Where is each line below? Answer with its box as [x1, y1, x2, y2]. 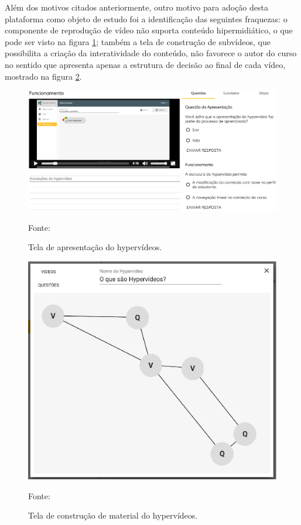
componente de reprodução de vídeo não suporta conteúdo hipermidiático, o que [5, 24, 293, 36]
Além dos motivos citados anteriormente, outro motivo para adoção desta [5, 1, 268, 13]
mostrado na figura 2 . [5, 70, 82, 82]
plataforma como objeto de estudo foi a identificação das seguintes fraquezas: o [5, 12, 288, 25]
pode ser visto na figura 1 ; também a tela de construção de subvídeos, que [5, 35, 271, 47]
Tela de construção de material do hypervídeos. [28, 509, 198, 521]
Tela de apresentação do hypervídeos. [28, 241, 162, 253]
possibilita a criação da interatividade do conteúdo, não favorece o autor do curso [5, 47, 297, 59]
